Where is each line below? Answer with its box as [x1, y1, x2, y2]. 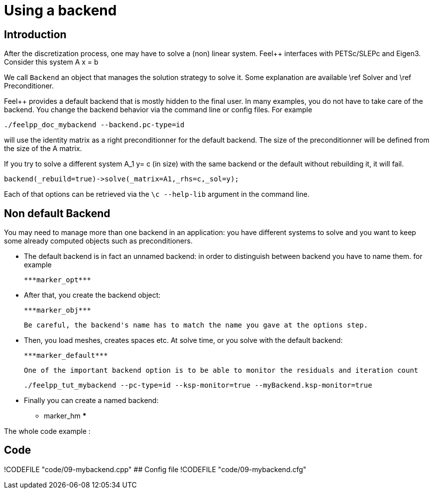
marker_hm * [44, 411, 87, 420]
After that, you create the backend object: [24, 291, 161, 300]
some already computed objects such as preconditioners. [4, 237, 193, 246]
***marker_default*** [24, 351, 108, 360]
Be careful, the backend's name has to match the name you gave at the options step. [24, 321, 368, 329]
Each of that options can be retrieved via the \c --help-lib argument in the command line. [4, 190, 310, 199]
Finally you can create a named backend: [24, 396, 159, 405]
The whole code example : [4, 427, 91, 436]
